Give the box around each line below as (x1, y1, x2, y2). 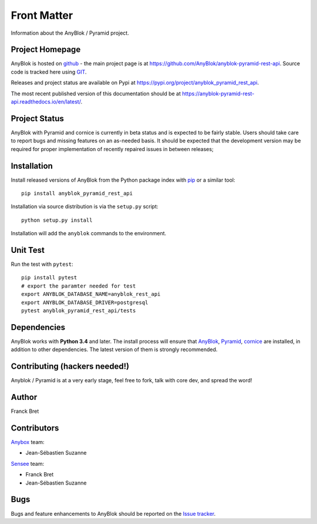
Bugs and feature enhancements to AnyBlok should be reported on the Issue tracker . (11, 510, 216, 517)
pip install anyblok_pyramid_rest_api (21, 190, 133, 196)
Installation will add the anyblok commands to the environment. (11, 230, 167, 237)
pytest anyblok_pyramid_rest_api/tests (21, 308, 136, 314)
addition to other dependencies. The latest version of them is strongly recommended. (11, 346, 218, 353)
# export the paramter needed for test (21, 282, 136, 289)
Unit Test (11, 245, 45, 255)
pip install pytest (21, 274, 77, 281)
